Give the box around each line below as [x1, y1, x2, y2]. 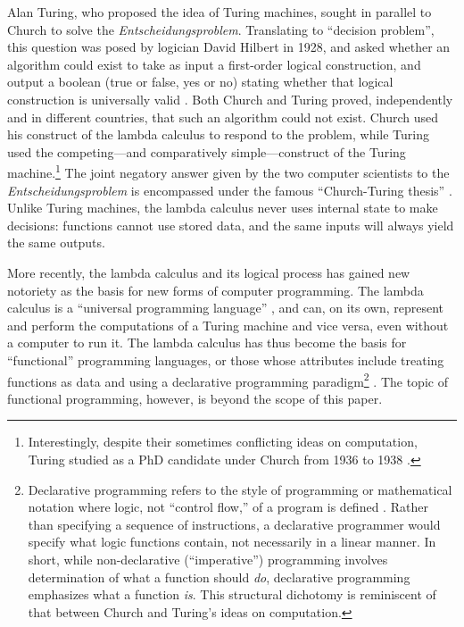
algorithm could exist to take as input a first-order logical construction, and [7, 54, 421, 73]
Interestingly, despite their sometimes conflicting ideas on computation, [28, 432, 418, 451]
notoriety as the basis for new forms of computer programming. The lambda [7, 280, 424, 299]
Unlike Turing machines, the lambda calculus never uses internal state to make [7, 198, 438, 217]
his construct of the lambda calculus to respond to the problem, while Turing [7, 125, 429, 144]
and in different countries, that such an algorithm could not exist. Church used [7, 107, 439, 126]
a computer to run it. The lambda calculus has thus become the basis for [7, 333, 407, 352]
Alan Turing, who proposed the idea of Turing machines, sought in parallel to [7, 3, 432, 21]
